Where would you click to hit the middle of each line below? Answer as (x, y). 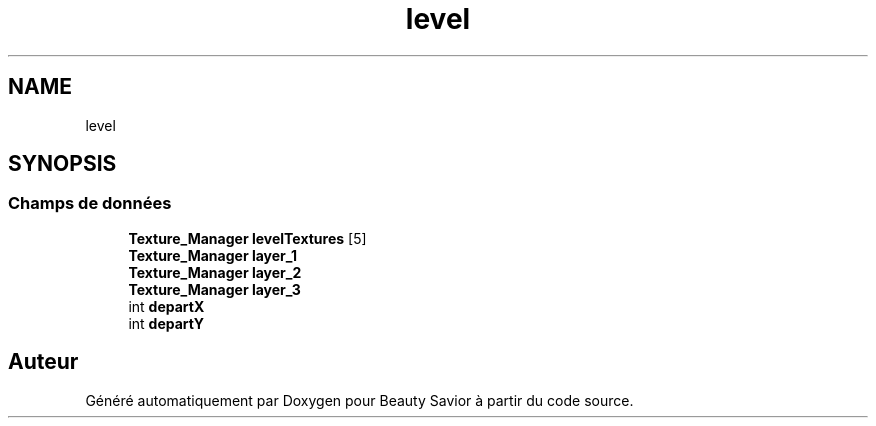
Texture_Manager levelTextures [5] (247, 238)
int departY (166, 323)
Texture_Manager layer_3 (214, 289)
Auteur (43, 362)
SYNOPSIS (62, 164)
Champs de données (90, 203)
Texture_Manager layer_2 (215, 272)
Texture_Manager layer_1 (213, 255)
